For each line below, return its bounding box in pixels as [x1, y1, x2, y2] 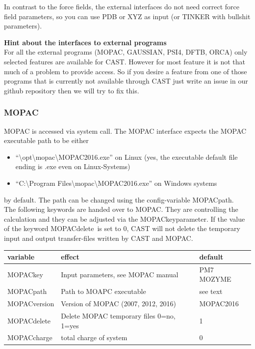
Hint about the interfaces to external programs [4, 37, 167, 47]
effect [61, 252, 79, 262]
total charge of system [61, 332, 127, 343]
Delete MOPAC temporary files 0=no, [61, 310, 176, 320]
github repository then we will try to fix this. [4, 85, 139, 95]
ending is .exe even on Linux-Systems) [15, 161, 130, 172]
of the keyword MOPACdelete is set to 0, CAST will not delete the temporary [4, 223, 240, 233]
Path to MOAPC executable [61, 286, 146, 296]
